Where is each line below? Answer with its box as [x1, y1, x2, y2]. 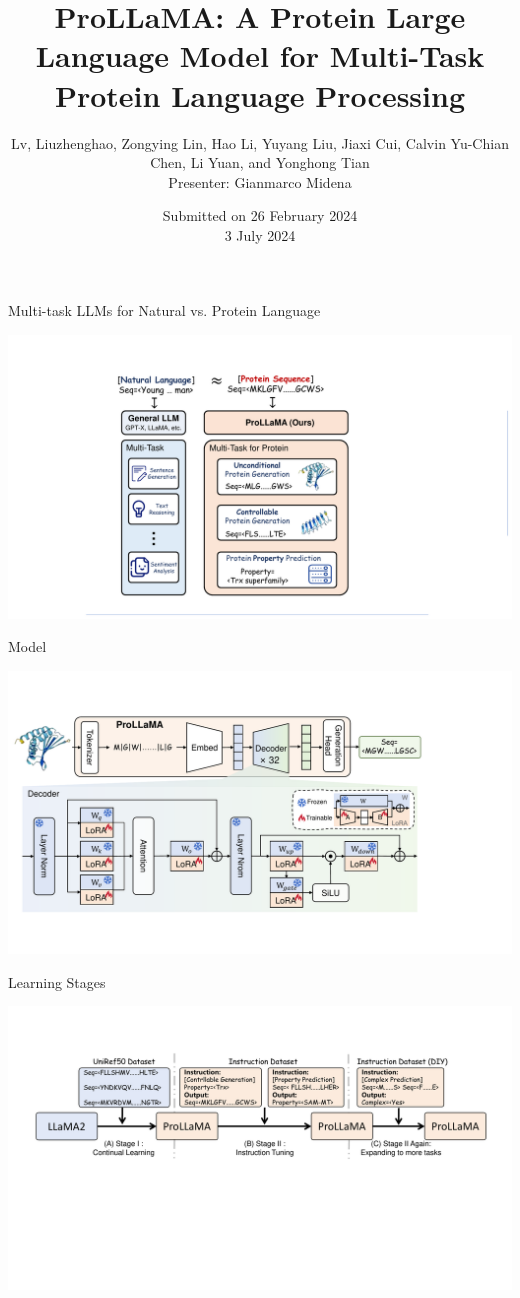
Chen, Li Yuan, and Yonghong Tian [150, 152, 370, 173]
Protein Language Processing [54, 74, 466, 115]
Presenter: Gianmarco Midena [168, 171, 352, 192]
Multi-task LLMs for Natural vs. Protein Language [8, 300, 321, 321]
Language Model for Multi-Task [35, 35, 485, 76]
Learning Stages [8, 971, 106, 992]
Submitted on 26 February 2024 [162, 205, 358, 226]
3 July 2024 [224, 224, 296, 245]
